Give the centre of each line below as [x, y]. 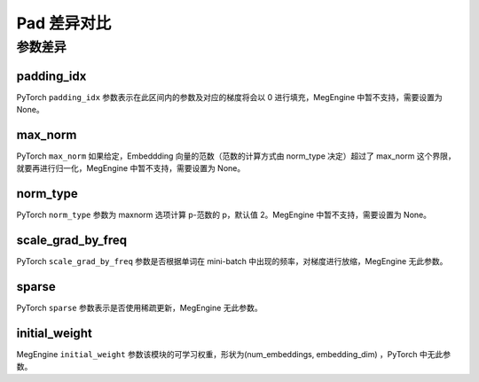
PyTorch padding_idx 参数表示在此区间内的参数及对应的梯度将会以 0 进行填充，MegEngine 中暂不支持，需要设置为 [229, 97]
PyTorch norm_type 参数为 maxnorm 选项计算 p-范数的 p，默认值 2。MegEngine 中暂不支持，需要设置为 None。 [224, 215]
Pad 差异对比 [64, 23]
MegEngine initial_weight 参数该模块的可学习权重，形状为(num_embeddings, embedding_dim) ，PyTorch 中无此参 [234, 355]
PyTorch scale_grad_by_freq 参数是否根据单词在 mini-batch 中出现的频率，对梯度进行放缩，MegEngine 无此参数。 [232, 261]
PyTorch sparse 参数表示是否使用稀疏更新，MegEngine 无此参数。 [139, 308]
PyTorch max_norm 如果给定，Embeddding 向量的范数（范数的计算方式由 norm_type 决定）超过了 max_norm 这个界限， [236, 156]
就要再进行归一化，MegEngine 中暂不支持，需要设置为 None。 [131, 168]
